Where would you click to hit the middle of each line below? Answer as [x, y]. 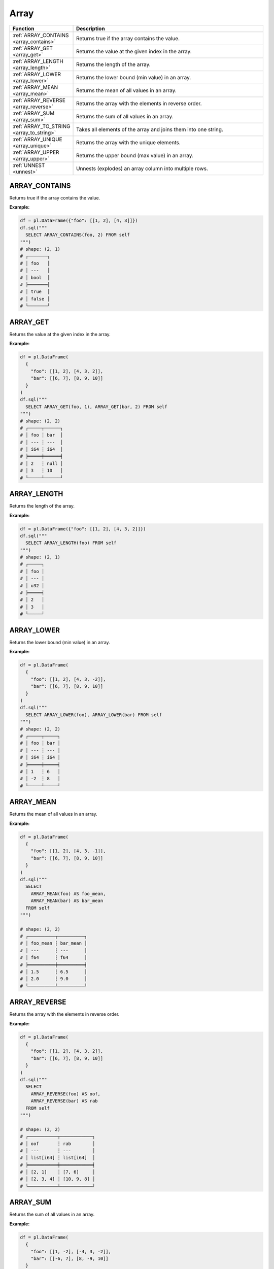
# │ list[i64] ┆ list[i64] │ [58, 1158]
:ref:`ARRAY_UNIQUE [38, 139]
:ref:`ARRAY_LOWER [37, 74]
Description [91, 28]
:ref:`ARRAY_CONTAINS [41, 35]
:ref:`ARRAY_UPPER [36, 152]
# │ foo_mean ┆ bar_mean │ [54, 943]
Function [23, 28]
